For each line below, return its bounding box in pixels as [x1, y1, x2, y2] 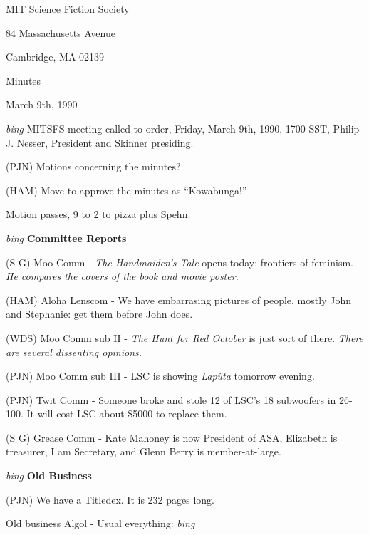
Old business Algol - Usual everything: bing [6, 516, 195, 531]
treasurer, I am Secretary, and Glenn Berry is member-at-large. [6, 444, 281, 459]
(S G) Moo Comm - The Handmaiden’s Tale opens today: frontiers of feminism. [6, 254, 353, 269]
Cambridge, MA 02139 [6, 49, 105, 64]
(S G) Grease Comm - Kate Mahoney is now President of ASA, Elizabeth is [6, 430, 338, 445]
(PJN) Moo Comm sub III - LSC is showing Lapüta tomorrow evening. [6, 368, 315, 383]
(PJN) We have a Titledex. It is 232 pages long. [6, 492, 214, 507]
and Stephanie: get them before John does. [6, 306, 193, 321]
